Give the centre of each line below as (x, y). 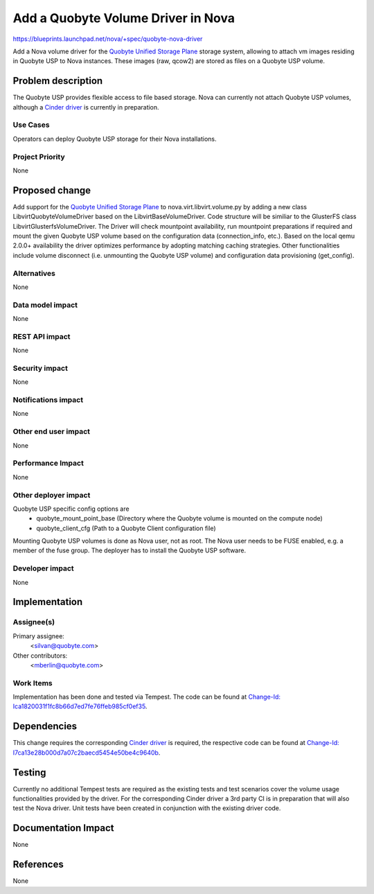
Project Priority (39, 157)
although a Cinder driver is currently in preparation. (86, 107)
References (38, 865)
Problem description (58, 81)
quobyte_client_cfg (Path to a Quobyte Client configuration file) (126, 528)
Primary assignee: (39, 636)
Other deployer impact (52, 495)
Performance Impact (48, 463)
